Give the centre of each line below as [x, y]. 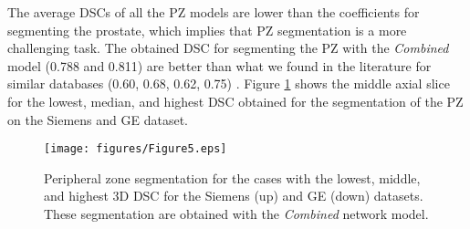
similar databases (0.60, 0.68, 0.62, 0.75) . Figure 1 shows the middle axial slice [229, 83]
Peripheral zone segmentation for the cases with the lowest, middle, [232, 177]
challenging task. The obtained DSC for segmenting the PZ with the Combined [228, 48]
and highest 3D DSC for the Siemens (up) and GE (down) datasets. [234, 196]
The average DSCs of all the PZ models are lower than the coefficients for [214, 12]
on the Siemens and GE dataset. [98, 119]
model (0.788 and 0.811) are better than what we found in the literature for [219, 65]
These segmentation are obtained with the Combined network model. [236, 213]
